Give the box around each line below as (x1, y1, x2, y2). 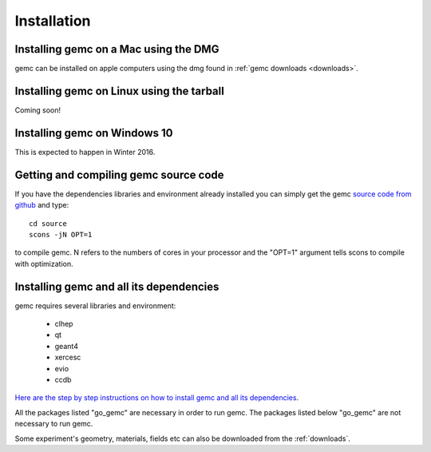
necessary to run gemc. (14, 419, 93, 429)
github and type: (14, 200, 69, 210)
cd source (29, 219, 67, 228)
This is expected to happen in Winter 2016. (14, 147, 156, 157)
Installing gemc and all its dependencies (14, 280, 219, 293)
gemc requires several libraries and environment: (14, 300, 176, 311)
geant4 (54, 341, 79, 351)
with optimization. (14, 259, 73, 268)
